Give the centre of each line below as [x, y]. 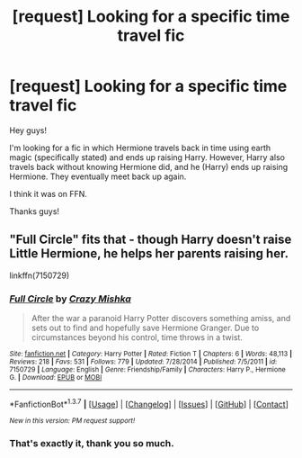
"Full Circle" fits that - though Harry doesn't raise [151, 240]
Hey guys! [28, 130]
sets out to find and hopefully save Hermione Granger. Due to [145, 328]
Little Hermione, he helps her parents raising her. [149, 254]
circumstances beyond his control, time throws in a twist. [137, 337]
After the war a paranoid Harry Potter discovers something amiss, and [161, 319]
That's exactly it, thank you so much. [92, 443]
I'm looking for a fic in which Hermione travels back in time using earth [140, 148]
